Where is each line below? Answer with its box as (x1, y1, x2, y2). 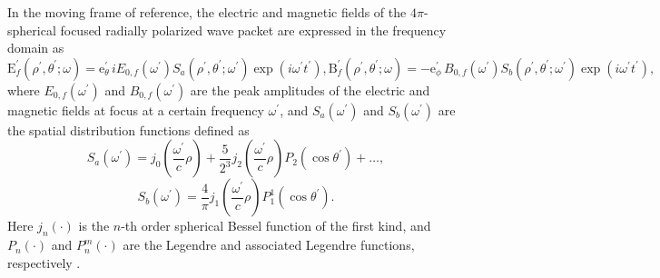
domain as (7, 38, 64, 57)
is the (78, 216, 110, 235)
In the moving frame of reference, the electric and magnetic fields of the (7, 3, 407, 21)
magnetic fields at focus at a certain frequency (7, 100, 264, 119)
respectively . (7, 253, 81, 272)
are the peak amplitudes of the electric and (190, 80, 430, 99)
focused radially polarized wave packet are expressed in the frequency (60, 20, 447, 39)
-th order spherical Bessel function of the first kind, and (121, 216, 431, 235)
